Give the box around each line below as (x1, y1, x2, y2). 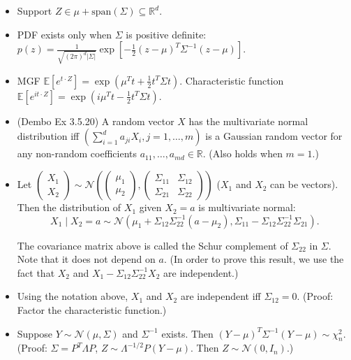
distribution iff (17, 129, 80, 143)
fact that (17, 265, 55, 280)
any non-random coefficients (17, 146, 137, 161)
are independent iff (180, 289, 261, 303)
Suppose (17, 326, 53, 340)
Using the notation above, (17, 289, 128, 303)
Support (17, 3, 52, 17)
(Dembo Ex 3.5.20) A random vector (17, 113, 174, 128)
